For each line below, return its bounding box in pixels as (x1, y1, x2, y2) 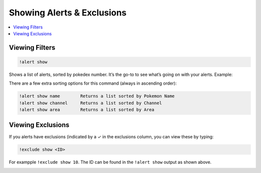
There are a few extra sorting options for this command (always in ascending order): (9, 80, 177, 86)
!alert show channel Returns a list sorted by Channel (19, 100, 162, 106)
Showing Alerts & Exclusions (9, 7, 127, 18)
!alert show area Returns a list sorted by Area (19, 107, 155, 113)
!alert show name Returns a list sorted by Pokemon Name (19, 93, 175, 99)
